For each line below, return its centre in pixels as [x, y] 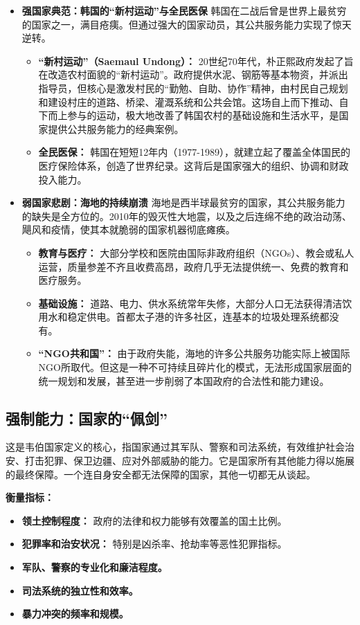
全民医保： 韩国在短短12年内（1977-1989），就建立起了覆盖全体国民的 [194, 152]
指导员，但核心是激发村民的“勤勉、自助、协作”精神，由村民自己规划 [193, 88]
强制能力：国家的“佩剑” [87, 418]
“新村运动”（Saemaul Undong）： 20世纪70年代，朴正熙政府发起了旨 [196, 61]
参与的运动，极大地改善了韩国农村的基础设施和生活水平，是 [203, 115]
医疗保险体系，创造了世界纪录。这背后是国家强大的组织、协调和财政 [193, 165]
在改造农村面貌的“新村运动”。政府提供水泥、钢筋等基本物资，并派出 [193, 74]
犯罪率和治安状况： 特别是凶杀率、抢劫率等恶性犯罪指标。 [154, 544]
